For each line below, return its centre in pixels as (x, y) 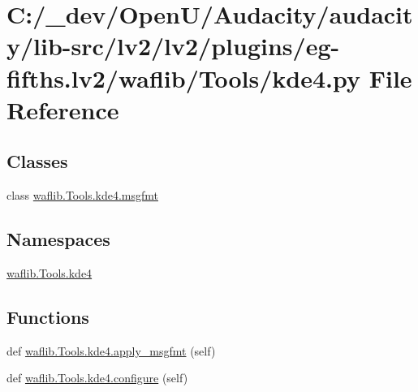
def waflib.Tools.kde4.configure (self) (97, 378)
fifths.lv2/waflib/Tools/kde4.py (183, 78)
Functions (48, 316)
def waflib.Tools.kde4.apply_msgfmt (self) (111, 350)
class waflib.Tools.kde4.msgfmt (82, 195)
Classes (37, 161)
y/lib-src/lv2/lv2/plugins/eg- (173, 46)
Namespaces (58, 239)
